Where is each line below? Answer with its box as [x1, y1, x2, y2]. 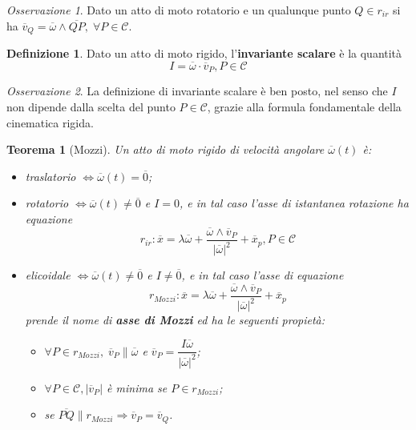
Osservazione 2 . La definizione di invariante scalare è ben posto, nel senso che [6, 82, 388, 99]
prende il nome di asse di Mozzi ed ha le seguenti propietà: [25, 311, 325, 328]
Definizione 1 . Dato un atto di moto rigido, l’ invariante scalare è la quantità [6, 45, 402, 62]
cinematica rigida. [6, 114, 94, 131]
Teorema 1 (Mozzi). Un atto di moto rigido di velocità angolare [6, 141, 325, 158]
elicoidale [25, 267, 71, 283]
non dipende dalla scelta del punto [6, 98, 176, 115]
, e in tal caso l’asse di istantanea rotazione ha [180, 195, 409, 211]
